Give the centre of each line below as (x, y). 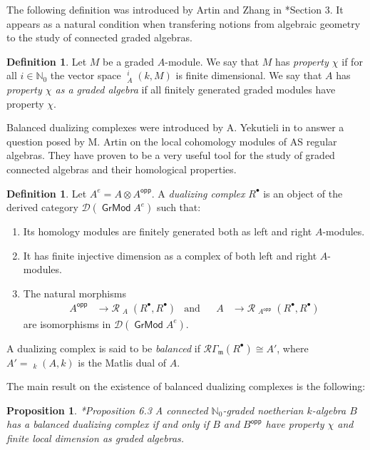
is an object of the (303, 193)
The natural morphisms (74, 293)
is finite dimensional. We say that (249, 75)
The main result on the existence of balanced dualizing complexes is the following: (186, 386)
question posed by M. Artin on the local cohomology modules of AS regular (172, 141)
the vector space (86, 75)
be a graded (129, 61)
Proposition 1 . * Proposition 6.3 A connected (107, 410)
